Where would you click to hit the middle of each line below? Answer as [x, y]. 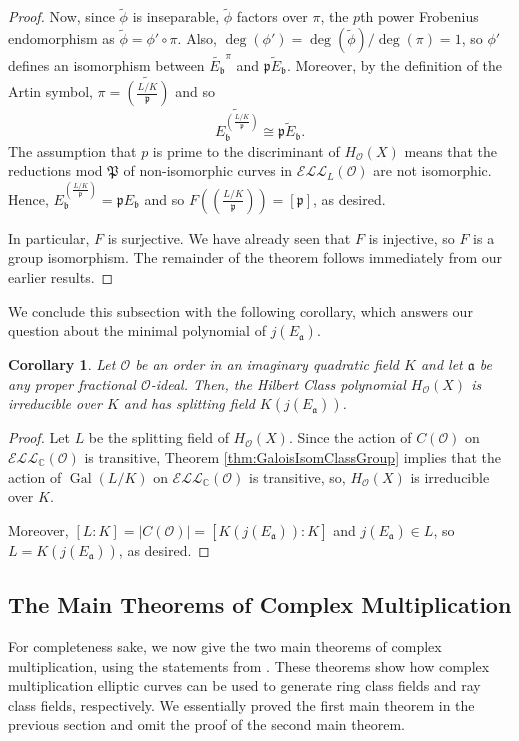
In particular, [49, 237]
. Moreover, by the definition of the [394, 64]
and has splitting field [189, 403]
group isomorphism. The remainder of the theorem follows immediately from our [255, 257]
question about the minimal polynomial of [137, 330]
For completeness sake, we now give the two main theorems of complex [225, 645]
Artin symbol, [50, 91]
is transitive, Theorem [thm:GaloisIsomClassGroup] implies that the [292, 456]
